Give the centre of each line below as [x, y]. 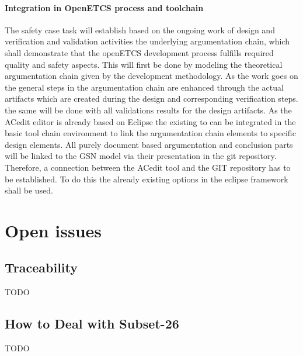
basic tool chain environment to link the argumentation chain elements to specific [150, 133]
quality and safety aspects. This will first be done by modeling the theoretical [144, 64]
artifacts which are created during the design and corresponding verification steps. [151, 98]
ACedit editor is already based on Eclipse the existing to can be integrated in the [150, 121]
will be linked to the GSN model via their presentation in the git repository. [141, 156]
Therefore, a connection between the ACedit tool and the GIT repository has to [148, 167]
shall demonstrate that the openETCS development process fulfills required [139, 52]
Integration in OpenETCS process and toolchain [104, 7]
